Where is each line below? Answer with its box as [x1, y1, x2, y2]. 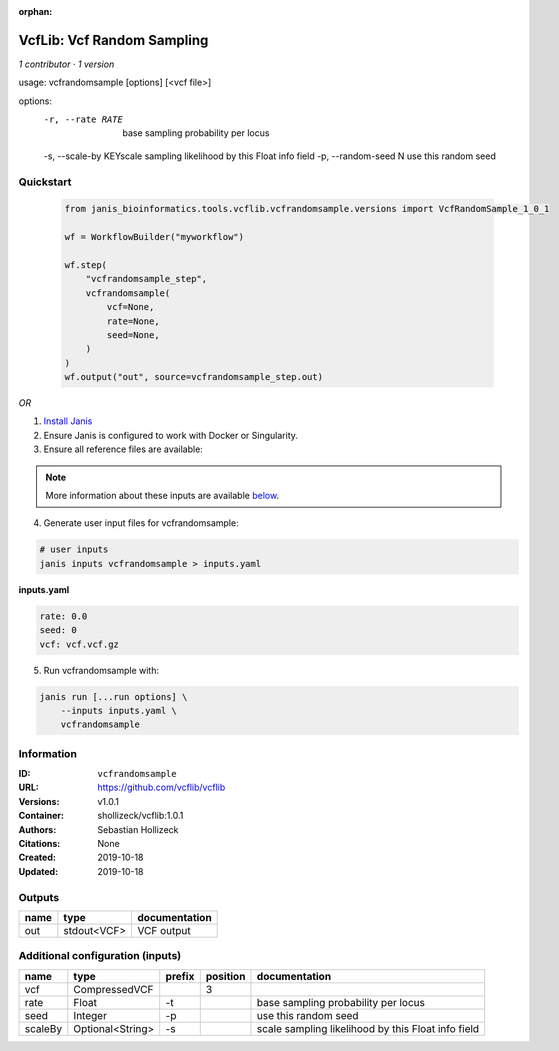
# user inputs [39, 544, 109, 555]
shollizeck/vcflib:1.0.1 [97, 810, 184, 822]
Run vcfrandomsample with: [43, 664, 160, 676]
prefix [165, 969, 195, 983]
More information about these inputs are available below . [45, 490, 280, 502]
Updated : [18, 865, 59, 877]
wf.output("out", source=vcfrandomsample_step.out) [64, 371, 324, 383]
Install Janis [43, 415, 93, 427]
